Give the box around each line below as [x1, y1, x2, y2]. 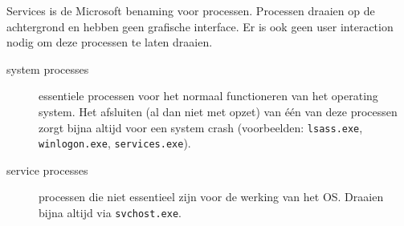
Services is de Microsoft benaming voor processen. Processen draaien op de [6, 2, 375, 18]
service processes [6, 161, 88, 178]
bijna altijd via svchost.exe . [39, 204, 182, 221]
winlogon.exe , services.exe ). [39, 135, 191, 151]
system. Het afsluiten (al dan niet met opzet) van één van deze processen [39, 103, 398, 119]
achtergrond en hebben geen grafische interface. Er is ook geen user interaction [6, 18, 394, 34]
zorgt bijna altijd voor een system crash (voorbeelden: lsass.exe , [39, 119, 363, 135]
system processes [6, 60, 89, 77]
